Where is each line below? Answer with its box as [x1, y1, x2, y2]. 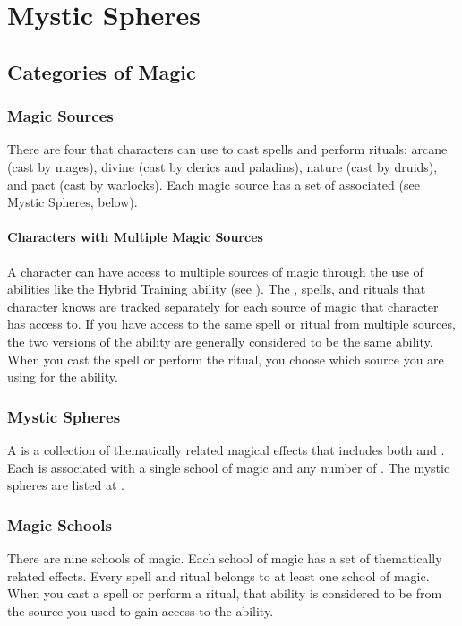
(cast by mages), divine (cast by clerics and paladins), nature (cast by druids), [7, 157, 438, 176]
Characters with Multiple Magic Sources [7, 227, 263, 246]
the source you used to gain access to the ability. [7, 601, 274, 620]
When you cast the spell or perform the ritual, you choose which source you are [7, 349, 444, 368]
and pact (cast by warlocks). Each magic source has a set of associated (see [7, 175, 420, 193]
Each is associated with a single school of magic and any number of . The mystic [7, 458, 450, 476]
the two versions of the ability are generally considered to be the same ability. [7, 331, 433, 350]
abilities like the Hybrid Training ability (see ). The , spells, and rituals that [7, 279, 426, 298]
